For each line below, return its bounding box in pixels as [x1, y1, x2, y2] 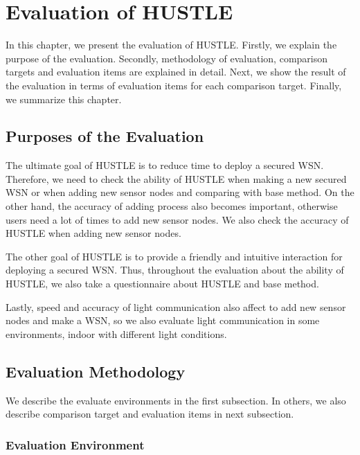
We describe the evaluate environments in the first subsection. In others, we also [6, 393, 346, 407]
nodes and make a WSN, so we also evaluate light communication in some [6, 313, 320, 328]
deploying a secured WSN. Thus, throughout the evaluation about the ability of [6, 262, 344, 277]
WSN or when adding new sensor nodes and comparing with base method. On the [6, 185, 354, 199]
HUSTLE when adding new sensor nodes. [6, 226, 181, 240]
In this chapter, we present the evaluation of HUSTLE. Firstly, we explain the [6, 37, 337, 52]
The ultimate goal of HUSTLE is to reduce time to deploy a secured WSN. [6, 158, 324, 172]
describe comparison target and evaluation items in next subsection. [6, 407, 294, 421]
